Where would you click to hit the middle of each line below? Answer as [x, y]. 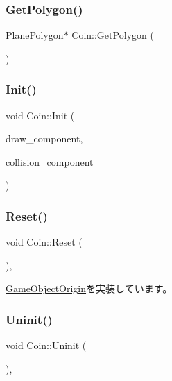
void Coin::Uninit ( [46, 345]
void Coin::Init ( [40, 115]
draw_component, [44, 138]
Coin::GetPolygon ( [113, 35]
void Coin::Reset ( [44, 242]
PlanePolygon [35, 35]
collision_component [50, 161]
